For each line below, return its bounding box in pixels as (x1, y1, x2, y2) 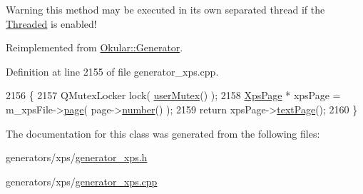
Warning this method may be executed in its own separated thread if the (6, 2, 325, 16)
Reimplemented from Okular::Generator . (6, 40, 183, 55)
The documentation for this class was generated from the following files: (6, 126, 320, 141)
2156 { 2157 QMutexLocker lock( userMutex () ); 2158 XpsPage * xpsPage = (6, 88, 341, 103)
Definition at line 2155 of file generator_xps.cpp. (6, 63, 219, 78)
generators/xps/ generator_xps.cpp (6, 173, 158, 188)
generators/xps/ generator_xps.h (6, 150, 148, 165)
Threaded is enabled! (6, 16, 97, 31)
